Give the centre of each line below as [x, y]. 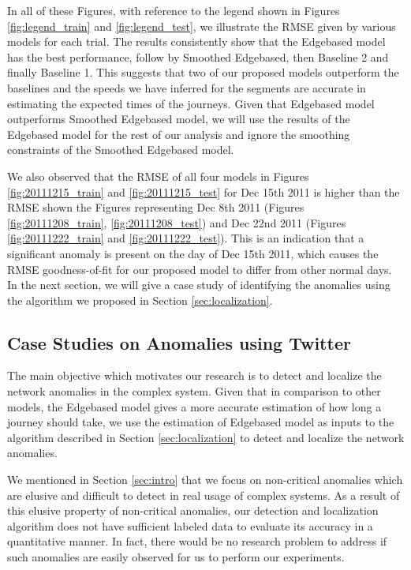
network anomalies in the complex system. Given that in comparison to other [194, 391]
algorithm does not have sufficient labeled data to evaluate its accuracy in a [190, 525]
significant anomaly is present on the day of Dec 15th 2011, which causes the [193, 253]
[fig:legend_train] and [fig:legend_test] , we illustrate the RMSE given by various [202, 26]
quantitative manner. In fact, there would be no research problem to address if [197, 541]
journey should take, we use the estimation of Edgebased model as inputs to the [201, 422]
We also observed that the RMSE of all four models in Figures [158, 176]
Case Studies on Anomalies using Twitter [179, 342]
